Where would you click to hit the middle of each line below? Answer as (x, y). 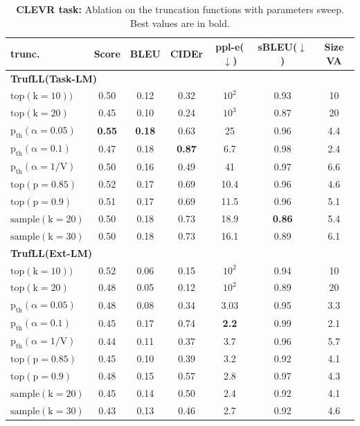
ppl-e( (230, 47)
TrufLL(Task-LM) (54, 78)
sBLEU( (278, 47)
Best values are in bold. (180, 23)
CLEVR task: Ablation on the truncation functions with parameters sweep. (180, 9)
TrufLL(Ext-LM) (51, 252)
